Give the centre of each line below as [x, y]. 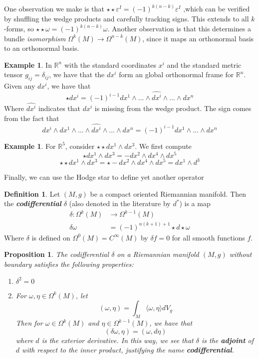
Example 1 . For [30, 146]
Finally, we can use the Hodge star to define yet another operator [104, 177]
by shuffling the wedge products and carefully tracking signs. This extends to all [127, 19]
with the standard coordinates [110, 64]
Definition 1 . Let [32, 193]
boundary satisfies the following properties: [69, 264]
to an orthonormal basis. [42, 48]
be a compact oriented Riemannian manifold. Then [168, 193]
